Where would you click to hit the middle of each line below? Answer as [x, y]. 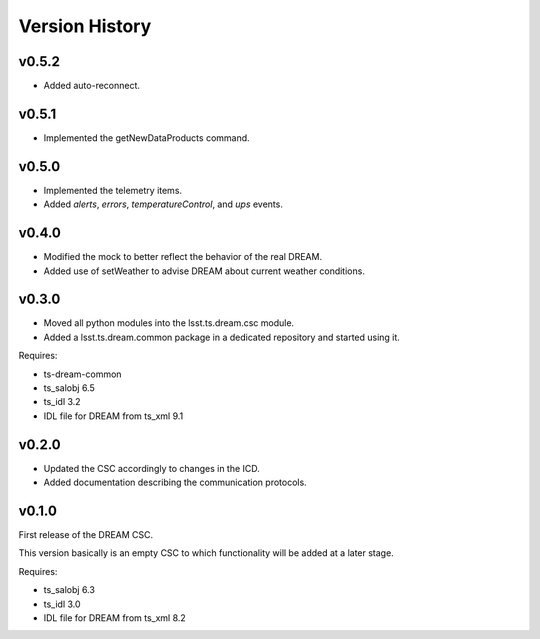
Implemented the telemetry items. [113, 190]
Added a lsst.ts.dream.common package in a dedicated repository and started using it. [221, 337]
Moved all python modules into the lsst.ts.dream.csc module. [169, 323]
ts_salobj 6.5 [69, 388]
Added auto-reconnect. [91, 86]
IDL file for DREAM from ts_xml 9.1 [113, 416]
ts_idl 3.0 [62, 604]
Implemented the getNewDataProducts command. [146, 137]
